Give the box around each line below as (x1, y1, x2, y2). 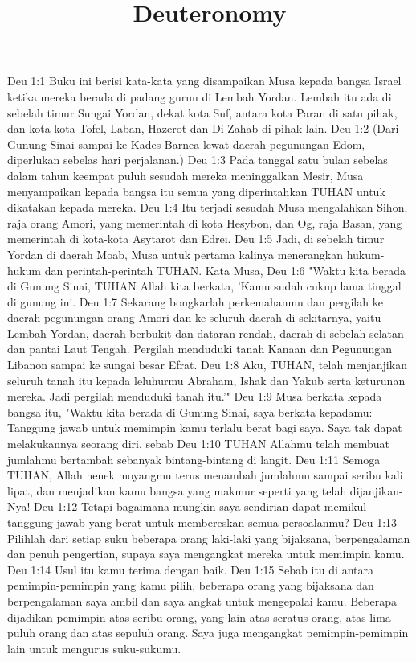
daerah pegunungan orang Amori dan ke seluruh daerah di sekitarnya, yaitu (7, 309, 381, 326)
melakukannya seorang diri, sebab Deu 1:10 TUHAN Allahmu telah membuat (7, 435, 390, 452)
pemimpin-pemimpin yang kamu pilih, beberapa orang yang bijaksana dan (7, 577, 374, 594)
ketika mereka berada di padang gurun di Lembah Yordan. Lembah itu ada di (7, 88, 392, 105)
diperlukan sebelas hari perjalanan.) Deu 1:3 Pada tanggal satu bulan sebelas (7, 151, 388, 168)
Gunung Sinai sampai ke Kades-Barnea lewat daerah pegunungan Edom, (7, 135, 365, 152)
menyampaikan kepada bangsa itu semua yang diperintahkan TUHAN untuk (7, 183, 385, 199)
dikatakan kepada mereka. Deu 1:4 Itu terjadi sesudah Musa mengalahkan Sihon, (7, 199, 408, 216)
